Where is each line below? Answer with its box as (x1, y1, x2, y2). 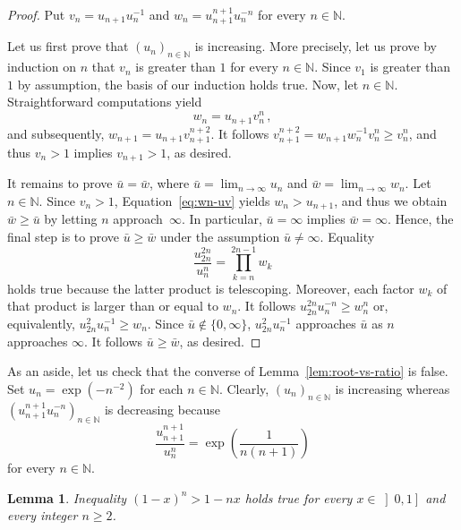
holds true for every (244, 488, 353, 507)
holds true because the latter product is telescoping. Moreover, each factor (7, 278, 414, 297)
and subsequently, (7, 124, 105, 142)
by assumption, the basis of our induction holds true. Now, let (17, 74, 359, 93)
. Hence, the (388, 209, 454, 228)
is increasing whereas (335, 379, 450, 397)
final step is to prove (7, 227, 120, 246)
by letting (44, 209, 98, 228)
